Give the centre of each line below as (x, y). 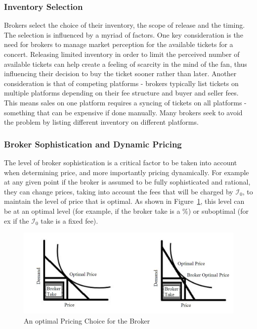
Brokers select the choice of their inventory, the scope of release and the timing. (125, 25)
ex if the (17, 220)
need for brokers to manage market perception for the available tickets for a (119, 44)
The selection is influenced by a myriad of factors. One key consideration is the (124, 34)
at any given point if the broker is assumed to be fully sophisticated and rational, (127, 182)
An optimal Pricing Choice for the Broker (87, 320)
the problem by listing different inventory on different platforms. (101, 122)
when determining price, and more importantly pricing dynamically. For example (127, 172)
